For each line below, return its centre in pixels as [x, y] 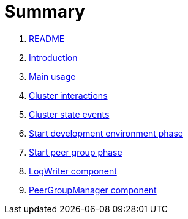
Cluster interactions [68, 95]
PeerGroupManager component [93, 190]
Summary [45, 12]
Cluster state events [69, 114]
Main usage [52, 76]
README [47, 38]
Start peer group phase [76, 152]
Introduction [53, 57]
